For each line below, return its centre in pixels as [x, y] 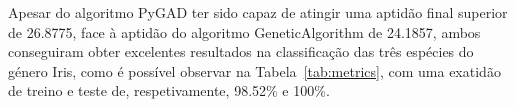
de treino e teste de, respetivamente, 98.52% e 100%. [169, 90]
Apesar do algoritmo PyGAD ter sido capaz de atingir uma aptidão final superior [258, 12]
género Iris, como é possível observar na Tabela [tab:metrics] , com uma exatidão [254, 70]
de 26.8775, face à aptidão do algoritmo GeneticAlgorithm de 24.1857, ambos [244, 31]
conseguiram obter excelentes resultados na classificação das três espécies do [241, 51]
